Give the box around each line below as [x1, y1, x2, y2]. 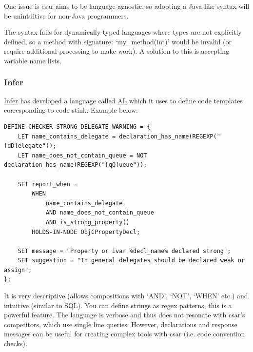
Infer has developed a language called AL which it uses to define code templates [4, 95, 243, 105]
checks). [4, 338, 27, 349]
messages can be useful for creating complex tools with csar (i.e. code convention [4, 329, 245, 339]
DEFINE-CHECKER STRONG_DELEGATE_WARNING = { [4, 123, 151, 130]
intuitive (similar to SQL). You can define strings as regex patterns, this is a [4, 300, 232, 310]
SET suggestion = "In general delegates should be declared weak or [18, 257, 245, 264]
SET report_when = [18, 180, 78, 188]
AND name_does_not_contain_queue [45, 209, 154, 216]
